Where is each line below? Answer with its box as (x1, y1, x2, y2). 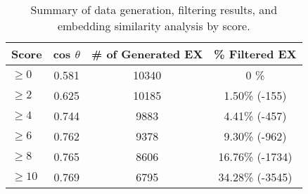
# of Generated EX (91, 46, 203, 62)
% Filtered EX (214, 46, 297, 62)
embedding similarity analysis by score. (57, 18, 250, 34)
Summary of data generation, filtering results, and (30, 1, 278, 18)
